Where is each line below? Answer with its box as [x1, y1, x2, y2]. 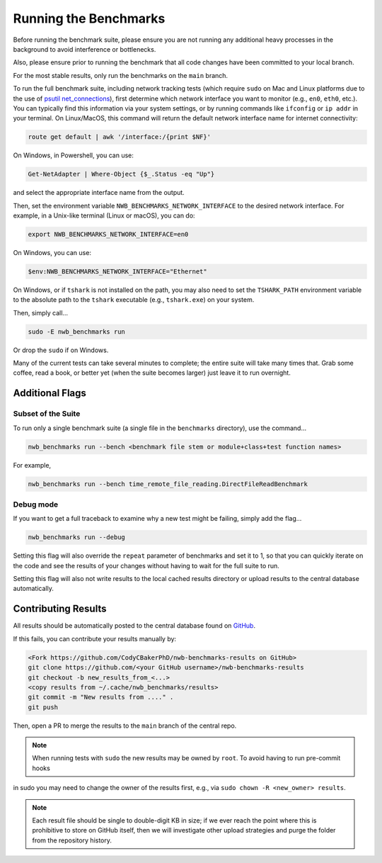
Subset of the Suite [13, 409, 81, 419]
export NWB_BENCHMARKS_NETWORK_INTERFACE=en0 [28, 230, 189, 238]
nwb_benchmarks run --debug [28, 534, 125, 541]
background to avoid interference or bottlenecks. [13, 45, 156, 53]
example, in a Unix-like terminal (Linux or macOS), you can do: [13, 211, 195, 220]
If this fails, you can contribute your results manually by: [13, 634, 177, 643]
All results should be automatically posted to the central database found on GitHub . [13, 621, 256, 630]
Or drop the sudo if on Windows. [13, 346, 109, 354]
